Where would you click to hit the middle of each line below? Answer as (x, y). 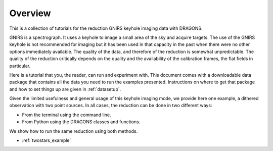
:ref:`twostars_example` (47, 140)
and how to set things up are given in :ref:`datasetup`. (65, 89)
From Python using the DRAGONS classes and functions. (81, 122)
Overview (30, 13)
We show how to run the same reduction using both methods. (74, 131)
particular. (20, 66)
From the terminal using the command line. (66, 115)
